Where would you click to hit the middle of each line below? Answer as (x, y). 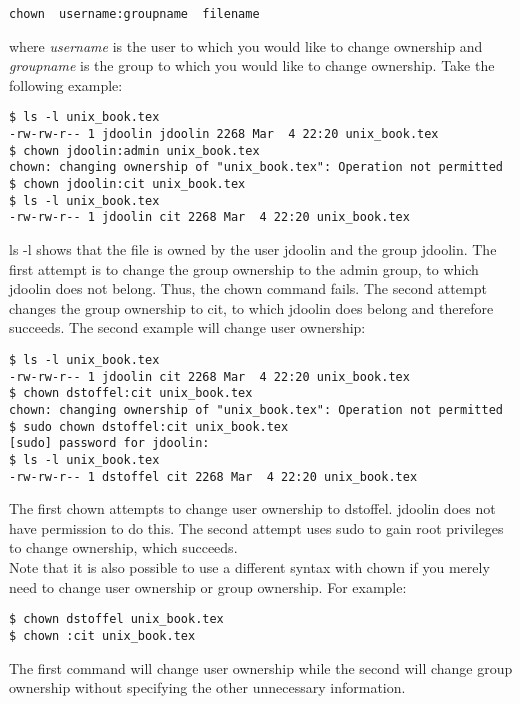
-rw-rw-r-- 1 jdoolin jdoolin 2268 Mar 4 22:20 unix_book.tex (224, 134)
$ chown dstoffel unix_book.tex (116, 619)
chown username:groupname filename (134, 14)
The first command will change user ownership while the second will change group (261, 667)
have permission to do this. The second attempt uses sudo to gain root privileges (256, 527)
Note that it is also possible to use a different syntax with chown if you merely (249, 567)
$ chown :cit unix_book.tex (102, 635)
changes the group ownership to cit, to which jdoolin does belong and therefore (251, 307)
